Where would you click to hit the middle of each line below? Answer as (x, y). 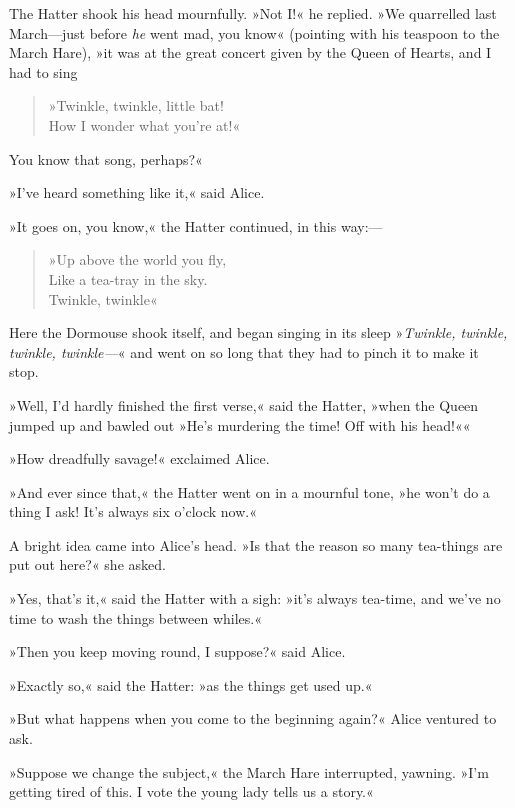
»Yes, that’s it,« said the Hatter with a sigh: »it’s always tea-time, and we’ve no (255, 598)
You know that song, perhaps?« (106, 158)
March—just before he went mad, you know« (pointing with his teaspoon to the (254, 32)
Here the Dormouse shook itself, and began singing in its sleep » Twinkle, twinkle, (258, 332)
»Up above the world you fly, (137, 259)
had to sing (43, 71)
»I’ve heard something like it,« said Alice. (137, 192)
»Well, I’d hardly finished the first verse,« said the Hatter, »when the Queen (244, 404)
